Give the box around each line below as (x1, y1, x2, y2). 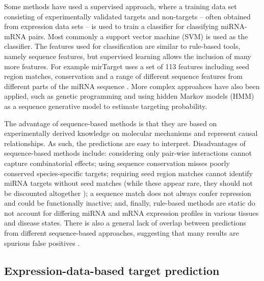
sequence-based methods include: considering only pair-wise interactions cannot (4, 148, 252, 158)
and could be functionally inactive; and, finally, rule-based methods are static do (4, 198, 255, 208)
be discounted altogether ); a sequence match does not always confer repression (4, 187, 251, 198)
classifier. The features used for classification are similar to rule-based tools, (4, 41, 241, 51)
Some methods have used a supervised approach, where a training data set (4, 1, 237, 11)
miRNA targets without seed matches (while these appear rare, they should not (4, 178, 253, 188)
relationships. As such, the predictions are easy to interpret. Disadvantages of (4, 137, 246, 148)
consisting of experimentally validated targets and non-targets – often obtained (4, 11, 251, 21)
